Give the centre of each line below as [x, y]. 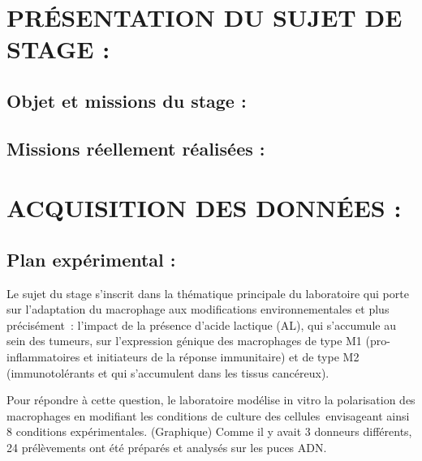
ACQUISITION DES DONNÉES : [204, 208]
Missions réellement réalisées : [136, 148]
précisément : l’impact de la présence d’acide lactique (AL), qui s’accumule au [201, 324]
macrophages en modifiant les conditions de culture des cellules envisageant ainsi [208, 415]
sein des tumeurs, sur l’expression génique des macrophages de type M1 [184, 341]
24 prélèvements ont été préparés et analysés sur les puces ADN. [167, 448]
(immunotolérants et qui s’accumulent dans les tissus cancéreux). [168, 372]
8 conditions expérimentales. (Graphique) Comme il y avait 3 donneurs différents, [209, 431]
